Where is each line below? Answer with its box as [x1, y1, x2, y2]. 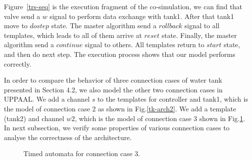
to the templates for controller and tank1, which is [97, 94, 248, 104]
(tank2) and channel [4, 113, 64, 123]
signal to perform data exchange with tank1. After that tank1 [49, 11, 234, 21]
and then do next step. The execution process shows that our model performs [4, 49, 235, 59]
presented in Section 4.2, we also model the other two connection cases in [4, 84, 223, 94]
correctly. [4, 58, 32, 69]
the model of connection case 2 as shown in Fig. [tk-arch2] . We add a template [4, 103, 236, 113]
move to [4, 20, 28, 31]
